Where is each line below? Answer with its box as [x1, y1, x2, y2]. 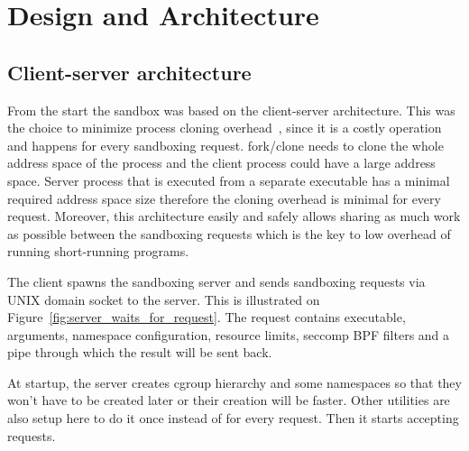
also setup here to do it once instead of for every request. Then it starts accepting [7, 409, 459, 428]
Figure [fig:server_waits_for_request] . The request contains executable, [7, 308, 406, 327]
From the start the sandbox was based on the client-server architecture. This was [7, 100, 455, 119]
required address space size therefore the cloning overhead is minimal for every [7, 189, 441, 207]
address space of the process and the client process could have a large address [7, 153, 436, 172]
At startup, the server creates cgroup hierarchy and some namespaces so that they [7, 373, 462, 391]
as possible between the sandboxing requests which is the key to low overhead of [7, 224, 451, 243]
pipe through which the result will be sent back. [7, 343, 272, 362]
